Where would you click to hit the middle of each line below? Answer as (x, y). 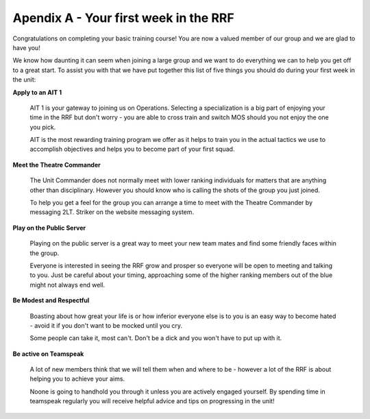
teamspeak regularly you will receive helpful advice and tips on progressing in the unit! (152, 401)
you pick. (43, 127)
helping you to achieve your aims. (77, 379)
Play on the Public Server (49, 228)
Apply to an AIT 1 (37, 92)
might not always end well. (67, 285)
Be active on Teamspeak (48, 354)
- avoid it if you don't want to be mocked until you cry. (106, 325)
